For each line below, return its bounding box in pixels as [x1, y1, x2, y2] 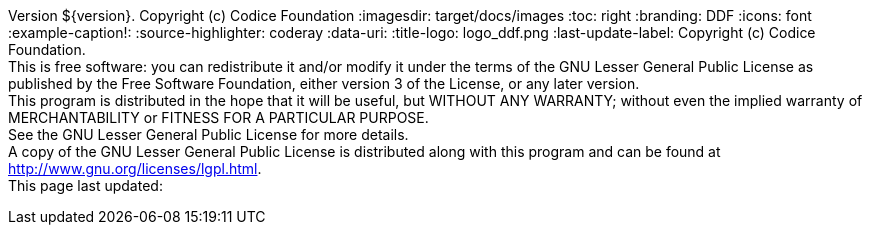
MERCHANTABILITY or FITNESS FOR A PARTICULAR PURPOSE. [8, 109, 429, 126]
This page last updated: [8, 177, 163, 194]
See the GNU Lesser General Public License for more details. [8, 126, 409, 143]
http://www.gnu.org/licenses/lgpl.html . [8, 160, 262, 177]
